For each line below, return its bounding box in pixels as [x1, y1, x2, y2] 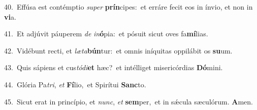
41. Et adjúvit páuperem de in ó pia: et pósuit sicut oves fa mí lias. [4, 28, 208, 39]
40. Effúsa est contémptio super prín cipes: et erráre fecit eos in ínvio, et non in [4, 2, 253, 12]
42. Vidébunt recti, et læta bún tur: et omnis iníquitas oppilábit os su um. [4, 45, 233, 56]
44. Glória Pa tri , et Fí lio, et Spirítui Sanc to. [4, 79, 146, 89]
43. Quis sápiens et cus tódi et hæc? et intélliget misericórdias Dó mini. [4, 62, 223, 73]
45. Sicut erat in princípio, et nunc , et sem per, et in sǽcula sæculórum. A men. [4, 96, 253, 106]
